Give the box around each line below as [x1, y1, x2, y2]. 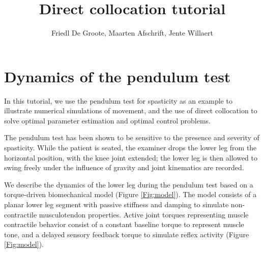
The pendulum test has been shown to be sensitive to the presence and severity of [4, 132, 259, 143]
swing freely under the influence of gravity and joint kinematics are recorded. [4, 162, 244, 173]
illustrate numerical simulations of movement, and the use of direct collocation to [4, 105, 257, 116]
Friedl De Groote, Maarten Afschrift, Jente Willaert [51, 27, 213, 38]
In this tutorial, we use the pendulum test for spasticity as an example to [4, 95, 232, 106]
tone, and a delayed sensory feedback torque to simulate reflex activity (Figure [4, 229, 249, 239]
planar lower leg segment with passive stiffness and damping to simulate [4, 199, 229, 209]
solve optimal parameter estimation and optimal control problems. [4, 115, 211, 125]
